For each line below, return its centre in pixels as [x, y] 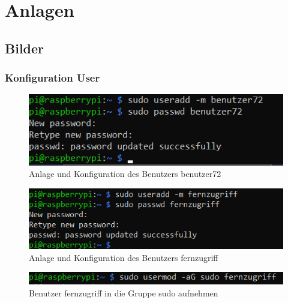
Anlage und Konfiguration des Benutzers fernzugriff [124, 257]
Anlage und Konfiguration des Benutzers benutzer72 [125, 174]
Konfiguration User [52, 78]
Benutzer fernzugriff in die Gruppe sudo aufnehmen [124, 292]
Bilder [25, 48]
